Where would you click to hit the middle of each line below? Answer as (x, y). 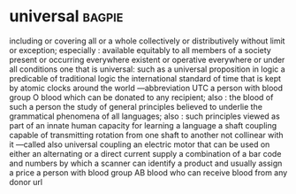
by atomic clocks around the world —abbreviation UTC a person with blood (146, 88)
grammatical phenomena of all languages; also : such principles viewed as (144, 116)
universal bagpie (66, 16)
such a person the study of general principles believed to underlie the (136, 106)
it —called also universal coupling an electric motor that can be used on (140, 144)
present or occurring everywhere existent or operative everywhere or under (147, 59)
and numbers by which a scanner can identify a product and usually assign (146, 163)
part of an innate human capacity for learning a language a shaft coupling (143, 125)
